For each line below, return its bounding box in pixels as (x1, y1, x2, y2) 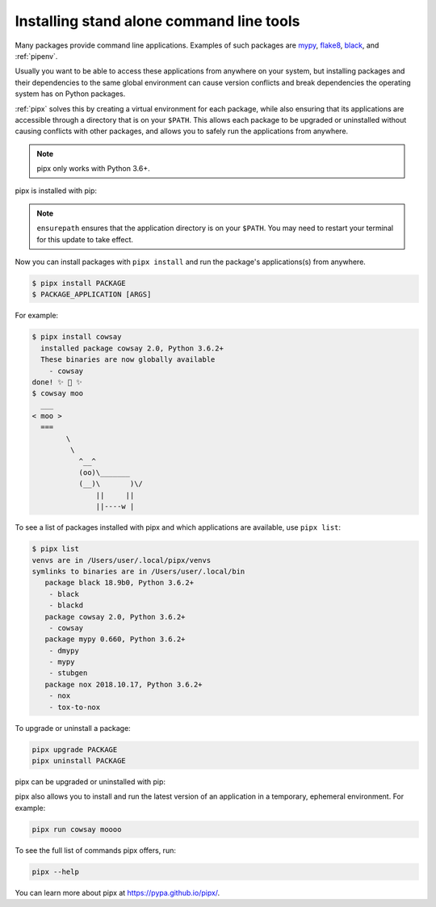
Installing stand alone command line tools (15, 12, 300, 30)
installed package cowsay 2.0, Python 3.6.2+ (40, 343, 224, 353)
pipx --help (31, 867, 80, 876)
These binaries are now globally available (40, 355, 216, 364)
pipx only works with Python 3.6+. (36, 164, 150, 174)
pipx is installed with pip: (15, 186, 97, 195)
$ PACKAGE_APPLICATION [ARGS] (31, 290, 152, 299)
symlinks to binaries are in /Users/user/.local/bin (31, 566, 245, 576)
